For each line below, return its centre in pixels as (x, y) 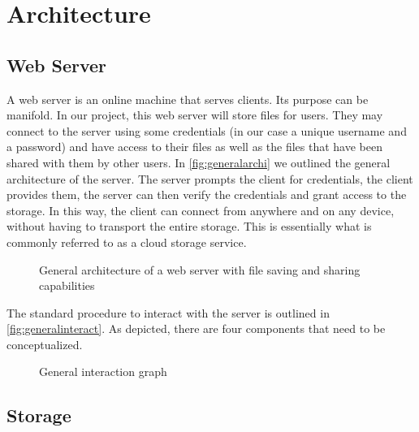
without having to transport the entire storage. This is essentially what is (189, 226)
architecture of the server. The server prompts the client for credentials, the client (210, 178)
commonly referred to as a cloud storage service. (127, 242)
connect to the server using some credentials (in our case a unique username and (207, 130)
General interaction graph (103, 372)
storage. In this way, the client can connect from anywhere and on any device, (201, 210)
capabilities (67, 285)
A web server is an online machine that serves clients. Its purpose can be (188, 99)
